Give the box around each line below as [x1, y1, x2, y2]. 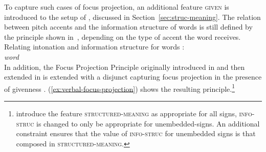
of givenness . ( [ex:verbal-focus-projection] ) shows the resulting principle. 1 [4, 82, 235, 94]
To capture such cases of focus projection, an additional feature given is [4, 2, 229, 12]
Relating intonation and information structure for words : [4, 41, 185, 52]
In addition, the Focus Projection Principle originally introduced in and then [4, 61, 245, 72]
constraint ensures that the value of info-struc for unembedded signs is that [16, 128, 256, 139]
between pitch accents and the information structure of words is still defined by [4, 21, 253, 32]
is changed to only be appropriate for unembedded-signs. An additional [36, 118, 260, 129]
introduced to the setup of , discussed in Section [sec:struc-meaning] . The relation [4, 11, 261, 22]
